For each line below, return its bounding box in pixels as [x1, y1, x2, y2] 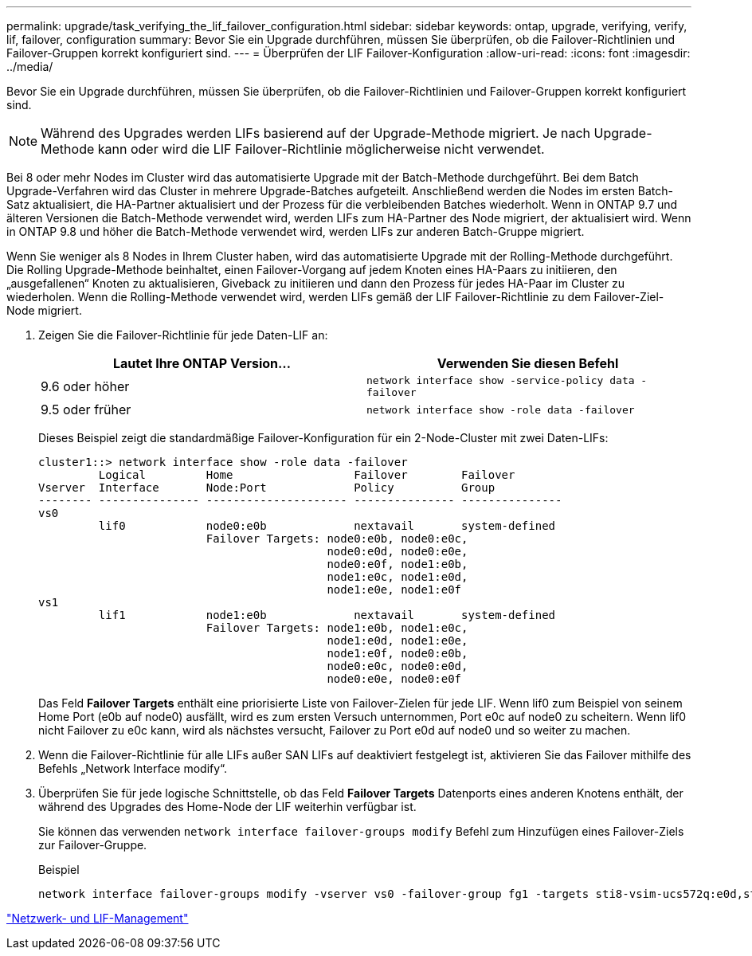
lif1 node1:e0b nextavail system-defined [98, 609, 556, 621]
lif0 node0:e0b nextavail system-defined [98, 519, 556, 532]
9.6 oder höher [41, 378, 130, 394]
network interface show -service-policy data [366, 374, 635, 386]
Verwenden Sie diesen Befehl [437, 355, 619, 371]
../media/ [6, 60, 53, 73]
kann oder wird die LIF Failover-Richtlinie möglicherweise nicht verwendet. [97, 141, 545, 157]
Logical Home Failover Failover [98, 468, 515, 481]
